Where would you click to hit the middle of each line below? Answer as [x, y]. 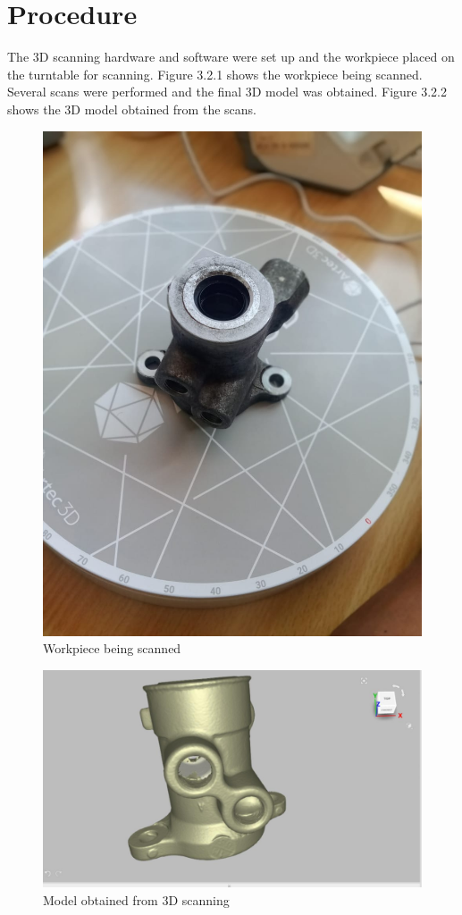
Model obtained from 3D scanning [136, 900]
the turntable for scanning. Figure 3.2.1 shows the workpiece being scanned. [215, 74]
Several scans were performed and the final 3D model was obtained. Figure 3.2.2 [227, 92]
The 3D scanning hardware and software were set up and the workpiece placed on [231, 57]
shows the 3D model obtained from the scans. [132, 109]
